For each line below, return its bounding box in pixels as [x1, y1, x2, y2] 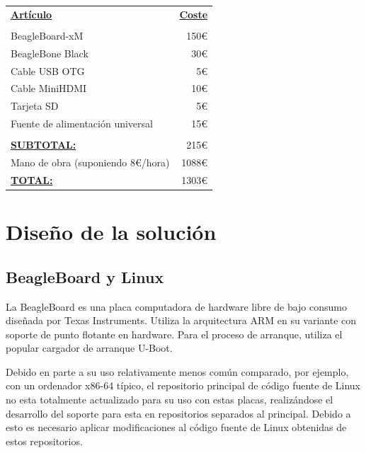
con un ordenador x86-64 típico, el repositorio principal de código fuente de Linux [6, 378, 361, 393]
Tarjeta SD [11, 98, 59, 113]
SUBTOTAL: [11, 137, 76, 152]
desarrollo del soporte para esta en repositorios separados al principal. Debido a [6, 406, 351, 420]
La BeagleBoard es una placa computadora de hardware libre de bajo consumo [6, 299, 347, 314]
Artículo [11, 6, 52, 21]
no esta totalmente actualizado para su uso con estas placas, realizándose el [6, 392, 333, 407]
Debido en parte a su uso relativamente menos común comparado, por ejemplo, [6, 364, 349, 379]
